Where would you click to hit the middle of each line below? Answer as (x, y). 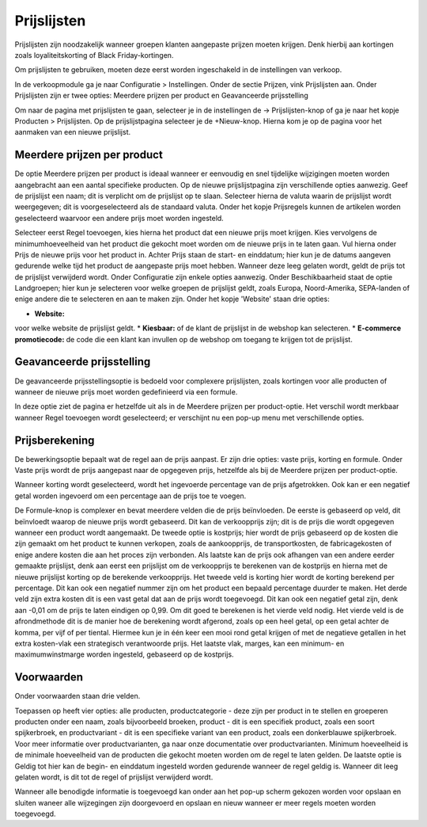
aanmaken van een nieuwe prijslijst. (72, 132)
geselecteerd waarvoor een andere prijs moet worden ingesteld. (119, 218)
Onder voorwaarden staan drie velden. (77, 696)
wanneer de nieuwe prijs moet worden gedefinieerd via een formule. (126, 391)
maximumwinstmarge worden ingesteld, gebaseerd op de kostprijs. (124, 654)
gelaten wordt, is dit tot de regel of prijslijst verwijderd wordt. (114, 777)
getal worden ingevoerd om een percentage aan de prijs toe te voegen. (130, 496)
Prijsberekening (55, 440)
